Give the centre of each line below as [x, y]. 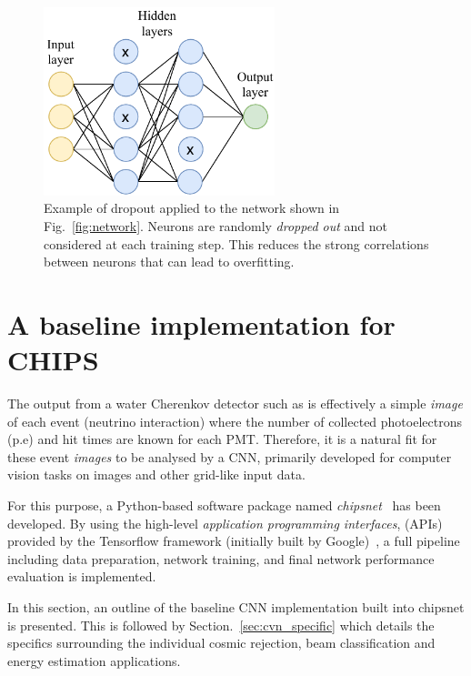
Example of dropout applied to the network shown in [192, 208]
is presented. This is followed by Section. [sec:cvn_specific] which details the [221, 625]
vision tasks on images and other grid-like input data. [156, 474]
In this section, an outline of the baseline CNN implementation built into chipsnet [236, 606]
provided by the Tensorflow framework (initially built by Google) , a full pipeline [234, 541]
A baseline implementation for [201, 323]
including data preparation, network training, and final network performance [221, 558]
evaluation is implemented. [82, 576]
